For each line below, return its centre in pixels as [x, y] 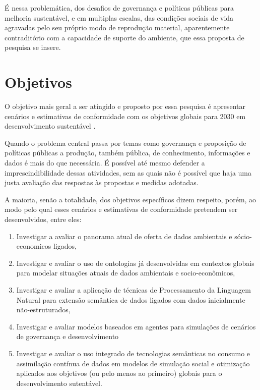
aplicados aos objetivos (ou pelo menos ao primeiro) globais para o [119, 373]
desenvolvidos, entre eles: [43, 219]
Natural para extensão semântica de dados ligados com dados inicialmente [131, 299]
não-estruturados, [43, 310]
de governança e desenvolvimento [68, 336]
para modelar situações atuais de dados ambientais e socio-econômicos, [126, 273]
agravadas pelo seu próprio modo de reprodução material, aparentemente [117, 27]
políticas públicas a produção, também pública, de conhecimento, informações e [127, 153]
